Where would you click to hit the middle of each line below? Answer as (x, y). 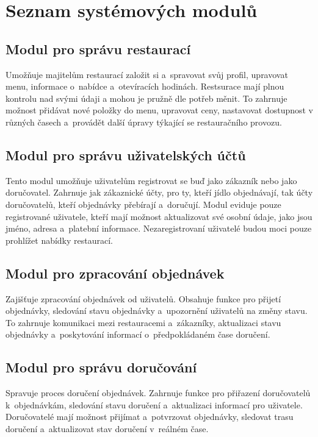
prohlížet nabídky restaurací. (60, 240)
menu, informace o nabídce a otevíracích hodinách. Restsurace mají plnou (145, 86)
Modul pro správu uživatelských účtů (126, 155)
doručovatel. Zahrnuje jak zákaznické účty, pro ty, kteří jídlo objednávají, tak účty (159, 192)
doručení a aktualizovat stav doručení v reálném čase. (107, 428)
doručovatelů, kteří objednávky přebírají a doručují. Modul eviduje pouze (143, 204)
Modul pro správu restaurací (98, 48)
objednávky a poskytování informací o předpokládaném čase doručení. (138, 334)
